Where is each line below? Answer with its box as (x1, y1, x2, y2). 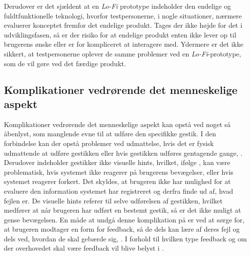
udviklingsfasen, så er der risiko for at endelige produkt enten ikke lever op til (4, 29, 236, 39)
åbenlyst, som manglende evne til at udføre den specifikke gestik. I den (4, 128, 216, 139)
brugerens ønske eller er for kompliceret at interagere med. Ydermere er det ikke (4, 39, 244, 49)
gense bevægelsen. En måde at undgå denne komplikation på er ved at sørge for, (4, 214, 245, 224)
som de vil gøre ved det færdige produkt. (4, 58, 126, 68)
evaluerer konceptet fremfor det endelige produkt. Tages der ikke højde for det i (4, 20, 243, 30)
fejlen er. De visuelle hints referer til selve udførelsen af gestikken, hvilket (4, 195, 223, 205)
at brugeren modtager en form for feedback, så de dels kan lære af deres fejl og (4, 224, 240, 234)
